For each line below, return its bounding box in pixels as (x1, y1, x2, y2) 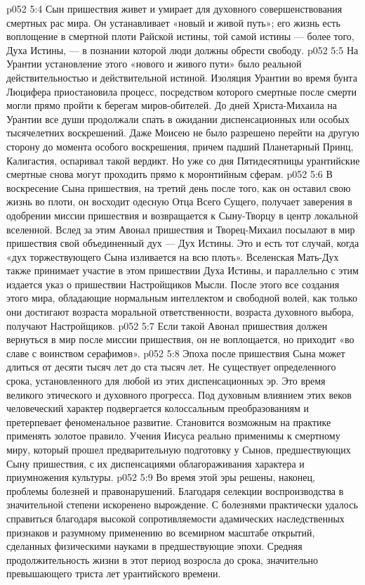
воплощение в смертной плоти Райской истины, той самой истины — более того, (6, 29, 354, 44)
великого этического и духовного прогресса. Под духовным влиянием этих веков (6, 387, 352, 401)
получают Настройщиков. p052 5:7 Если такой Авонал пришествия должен (6, 318, 328, 333)
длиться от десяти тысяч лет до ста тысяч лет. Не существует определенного (6, 359, 336, 374)
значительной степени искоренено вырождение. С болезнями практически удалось (6, 497, 358, 512)
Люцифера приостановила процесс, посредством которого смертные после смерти (6, 84, 357, 98)
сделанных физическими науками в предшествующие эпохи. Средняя (6, 539, 303, 553)
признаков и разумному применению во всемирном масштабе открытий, (6, 525, 315, 539)
